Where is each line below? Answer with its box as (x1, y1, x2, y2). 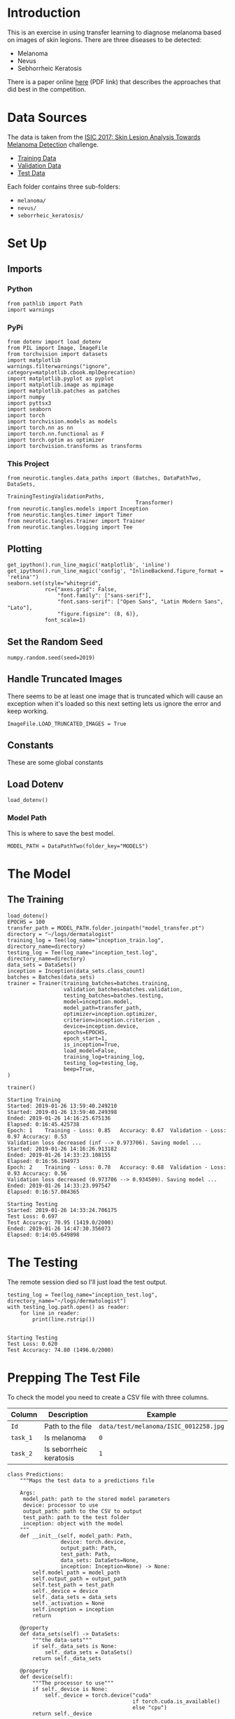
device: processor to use (22, 1502, 99, 1509)
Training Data (17, 154, 57, 162)
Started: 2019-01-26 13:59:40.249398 (7, 1108, 117, 1115)
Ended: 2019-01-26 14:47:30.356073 (7, 1225, 111, 1232)
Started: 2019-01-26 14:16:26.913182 (7, 1145, 117, 1153)
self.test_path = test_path (32, 1581, 114, 1589)
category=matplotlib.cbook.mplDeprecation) (7, 369, 136, 376)
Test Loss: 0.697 (7, 1213, 58, 1220)
